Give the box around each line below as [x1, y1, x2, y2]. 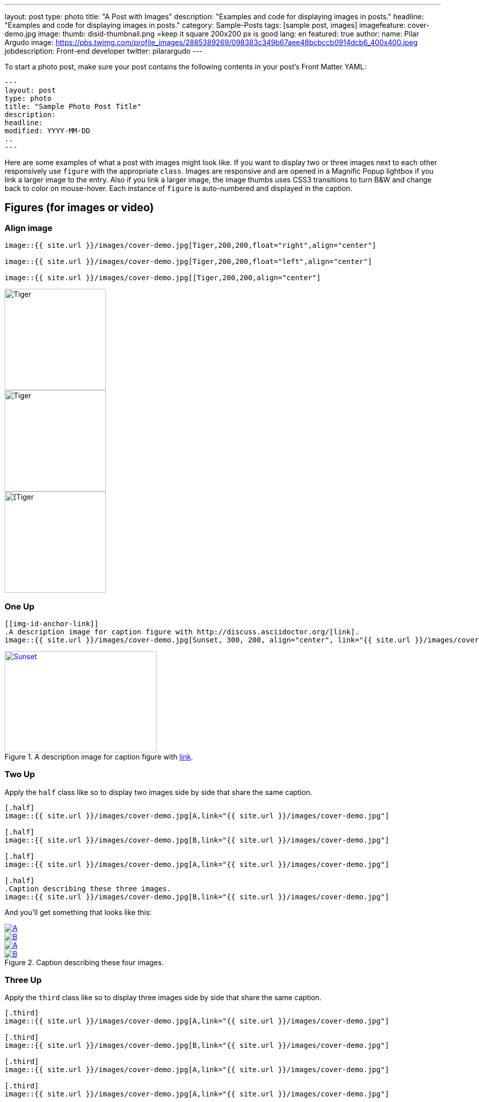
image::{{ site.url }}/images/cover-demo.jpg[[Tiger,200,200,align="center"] [5, 274, 321, 282]
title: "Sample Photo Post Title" [5, 102, 141, 110]
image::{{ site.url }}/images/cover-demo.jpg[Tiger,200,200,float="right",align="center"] [5, 241, 377, 250]
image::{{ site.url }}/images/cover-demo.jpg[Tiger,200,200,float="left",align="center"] [5, 257, 372, 266]
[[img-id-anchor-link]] [5, 619, 99, 628]
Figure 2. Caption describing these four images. [5, 958, 164, 967]
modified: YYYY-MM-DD [5, 127, 90, 135]
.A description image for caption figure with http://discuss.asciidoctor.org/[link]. [5, 627, 359, 636]
